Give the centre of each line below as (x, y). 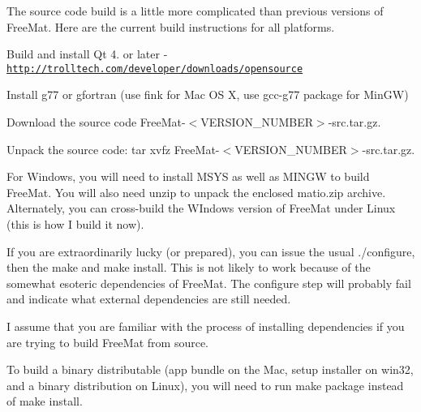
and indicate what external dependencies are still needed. (149, 299)
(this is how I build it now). (75, 224)
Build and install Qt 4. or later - (87, 54)
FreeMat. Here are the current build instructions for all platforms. (171, 26)
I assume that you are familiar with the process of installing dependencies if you (206, 326)
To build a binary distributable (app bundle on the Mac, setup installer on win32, (210, 369)
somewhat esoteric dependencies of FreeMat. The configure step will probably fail (209, 283)
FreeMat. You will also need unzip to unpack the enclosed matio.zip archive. (196, 192)
